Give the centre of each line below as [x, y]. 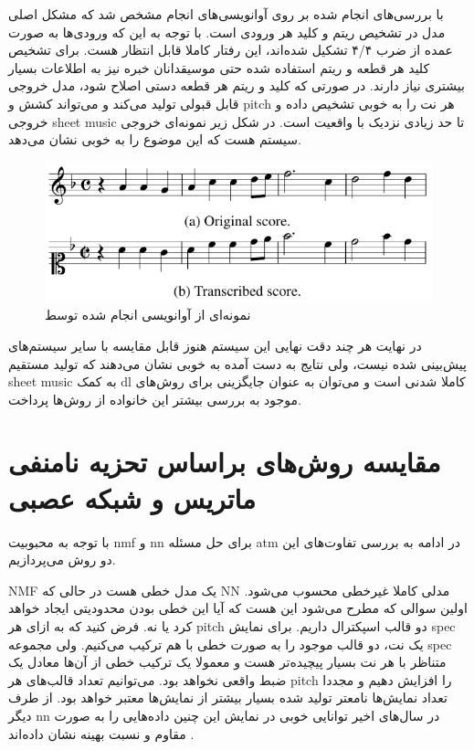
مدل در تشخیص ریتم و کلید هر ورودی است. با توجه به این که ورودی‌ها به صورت [227, 32]
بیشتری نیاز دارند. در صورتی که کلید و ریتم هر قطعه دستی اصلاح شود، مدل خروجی [237, 85]
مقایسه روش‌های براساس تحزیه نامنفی [225, 462]
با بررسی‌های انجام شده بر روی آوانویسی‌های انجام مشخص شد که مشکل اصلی [226, 14]
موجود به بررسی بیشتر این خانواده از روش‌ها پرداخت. [155, 399]
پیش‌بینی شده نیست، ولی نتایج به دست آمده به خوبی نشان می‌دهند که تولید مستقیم [237, 363]
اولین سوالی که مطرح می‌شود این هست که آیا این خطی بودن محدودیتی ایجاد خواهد [238, 608]
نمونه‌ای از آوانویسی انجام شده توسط [148, 315]
